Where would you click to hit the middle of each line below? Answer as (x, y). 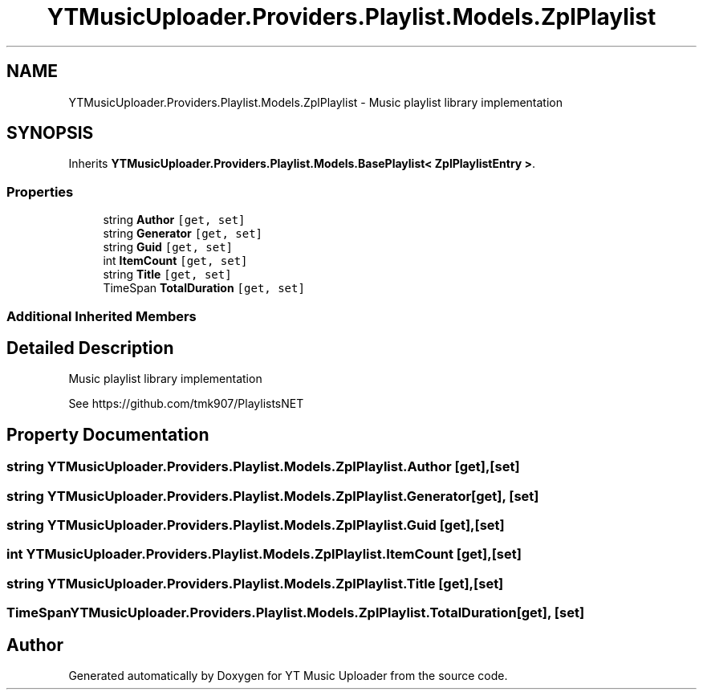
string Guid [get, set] (168, 247)
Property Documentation (108, 434)
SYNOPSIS (50, 133)
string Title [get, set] (167, 275)
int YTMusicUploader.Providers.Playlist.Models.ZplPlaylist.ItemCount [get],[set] (264, 554)
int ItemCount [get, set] (175, 261)
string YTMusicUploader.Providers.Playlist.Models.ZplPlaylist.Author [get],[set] (263, 467)
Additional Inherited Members (102, 316)
